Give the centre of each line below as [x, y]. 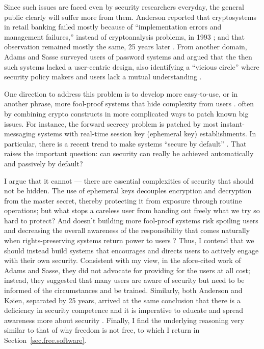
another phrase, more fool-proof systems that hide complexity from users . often [129, 104]
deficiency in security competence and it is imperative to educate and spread [124, 310]
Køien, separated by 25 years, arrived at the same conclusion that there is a [122, 300]
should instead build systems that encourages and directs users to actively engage [131, 250]
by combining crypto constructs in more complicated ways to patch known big [126, 113]
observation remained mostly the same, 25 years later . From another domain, [126, 47]
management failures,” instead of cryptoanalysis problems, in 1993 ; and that [124, 36]
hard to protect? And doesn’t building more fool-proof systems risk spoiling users [131, 220]
